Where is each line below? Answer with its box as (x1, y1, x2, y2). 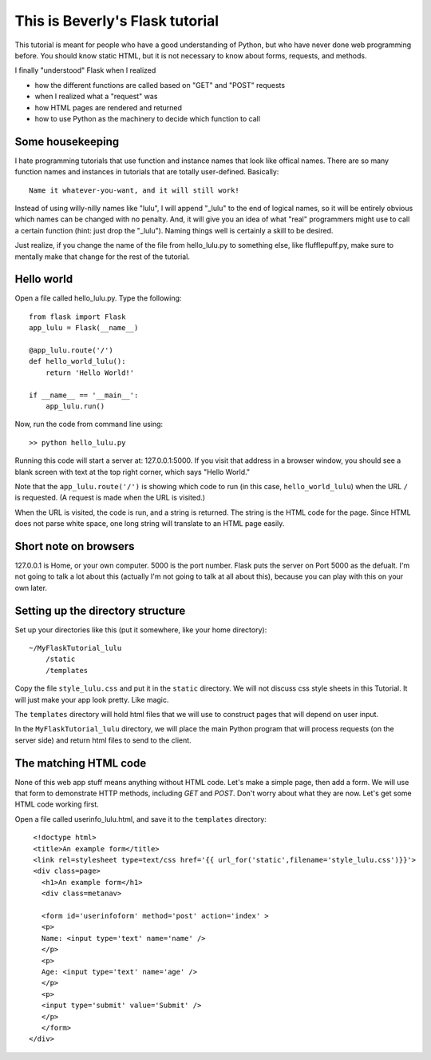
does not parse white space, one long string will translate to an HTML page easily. (14, 519, 285, 528)
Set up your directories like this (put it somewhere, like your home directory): (14, 624, 267, 635)
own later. (14, 583, 48, 592)
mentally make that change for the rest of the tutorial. (14, 252, 191, 261)
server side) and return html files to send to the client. (14, 735, 192, 745)
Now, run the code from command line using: (14, 420, 164, 429)
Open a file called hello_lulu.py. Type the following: (14, 293, 182, 303)
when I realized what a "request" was (34, 92, 158, 102)
